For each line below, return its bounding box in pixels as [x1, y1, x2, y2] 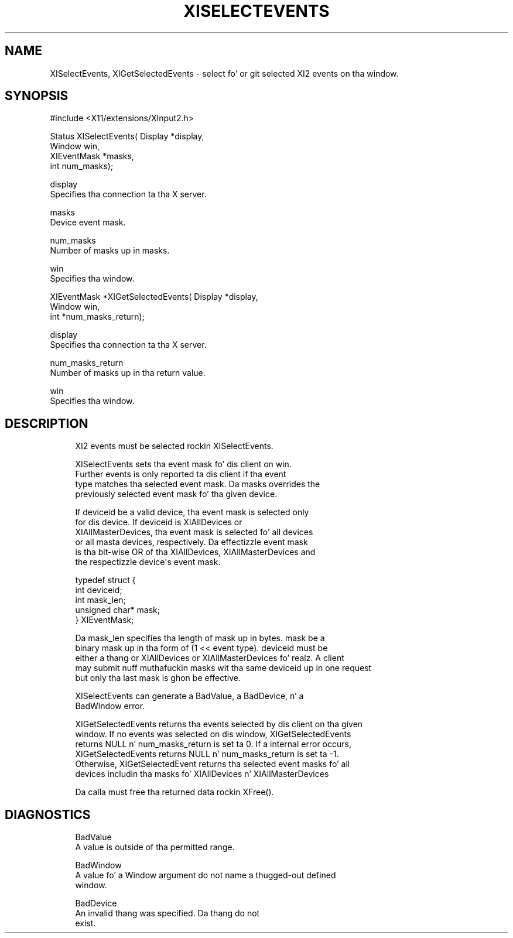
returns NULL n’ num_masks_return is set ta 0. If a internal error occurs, [75, 739, 351, 749]
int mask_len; [75, 595, 126, 605]
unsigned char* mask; [75, 605, 160, 615]
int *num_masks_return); [50, 311, 145, 322]
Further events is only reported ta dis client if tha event [75, 469, 286, 480]
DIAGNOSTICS [5, 807, 91, 822]
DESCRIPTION [5, 416, 88, 431]
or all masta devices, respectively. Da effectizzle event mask [75, 537, 308, 547]
